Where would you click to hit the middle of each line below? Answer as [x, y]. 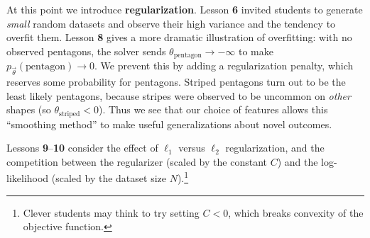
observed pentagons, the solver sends [86, 51]
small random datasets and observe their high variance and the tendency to [171, 23]
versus [192, 148]
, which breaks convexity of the [296, 212]
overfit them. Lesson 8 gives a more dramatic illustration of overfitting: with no [179, 37]
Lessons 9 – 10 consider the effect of [82, 148]
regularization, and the [275, 148]
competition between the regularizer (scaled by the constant [137, 161]
